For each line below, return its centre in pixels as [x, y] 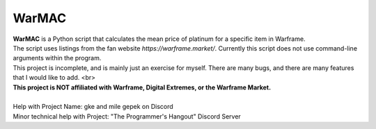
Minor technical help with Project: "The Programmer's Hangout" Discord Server [127, 116]
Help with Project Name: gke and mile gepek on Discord [93, 107]
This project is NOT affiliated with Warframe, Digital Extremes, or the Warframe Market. [142, 87]
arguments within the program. [57, 58]
